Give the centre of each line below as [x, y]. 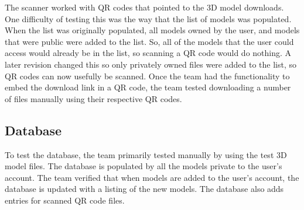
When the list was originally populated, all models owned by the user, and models [152, 30]
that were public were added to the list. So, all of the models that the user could [149, 41]
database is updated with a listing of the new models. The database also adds [144, 189]
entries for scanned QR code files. [65, 200]
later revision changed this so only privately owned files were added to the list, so [151, 64]
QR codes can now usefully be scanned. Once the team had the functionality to [147, 76]
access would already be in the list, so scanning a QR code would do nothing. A [148, 53]
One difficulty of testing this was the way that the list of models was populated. [148, 18]
